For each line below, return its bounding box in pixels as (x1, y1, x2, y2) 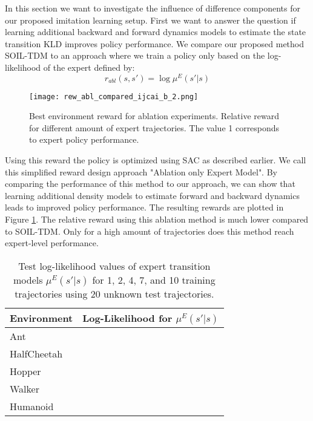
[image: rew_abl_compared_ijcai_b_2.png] (29, 92, 199, 101)
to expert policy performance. (29, 133, 139, 146)
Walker (10, 381, 39, 396)
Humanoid (10, 399, 54, 413)
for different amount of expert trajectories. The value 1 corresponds (29, 121, 280, 134)
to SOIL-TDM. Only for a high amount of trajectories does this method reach (5, 224, 294, 237)
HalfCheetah (10, 346, 63, 361)
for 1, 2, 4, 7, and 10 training (92, 272, 216, 287)
